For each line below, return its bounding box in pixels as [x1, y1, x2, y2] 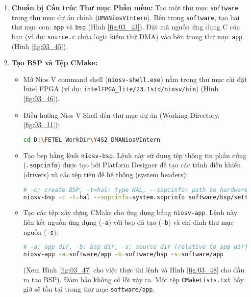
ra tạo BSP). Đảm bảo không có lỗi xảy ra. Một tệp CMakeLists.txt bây [23, 274, 244, 284]
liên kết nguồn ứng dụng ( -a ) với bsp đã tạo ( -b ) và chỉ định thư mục [23, 217, 234, 227]
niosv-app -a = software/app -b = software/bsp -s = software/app [23, 251, 224, 258]
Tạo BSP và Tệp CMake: [11, 57, 98, 68]
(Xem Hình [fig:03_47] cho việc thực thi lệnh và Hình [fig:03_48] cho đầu [23, 265, 245, 275]
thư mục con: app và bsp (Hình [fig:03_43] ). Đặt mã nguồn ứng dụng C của [11, 22, 240, 32]
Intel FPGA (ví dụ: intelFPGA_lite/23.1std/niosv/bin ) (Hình [23, 83, 219, 94]
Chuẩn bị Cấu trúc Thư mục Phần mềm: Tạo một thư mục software [11, 2, 238, 12]
